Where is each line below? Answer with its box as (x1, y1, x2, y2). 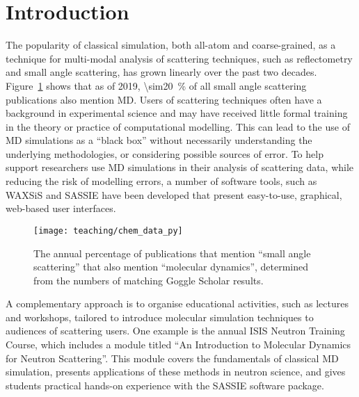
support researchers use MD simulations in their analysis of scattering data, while (6, 160, 354, 175)
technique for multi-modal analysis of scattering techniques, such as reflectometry (6, 51, 353, 65)
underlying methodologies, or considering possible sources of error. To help (6, 146, 324, 161)
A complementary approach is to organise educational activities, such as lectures (6, 296, 349, 311)
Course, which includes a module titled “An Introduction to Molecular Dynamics (6, 337, 351, 352)
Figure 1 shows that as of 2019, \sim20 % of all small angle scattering (6, 78, 307, 92)
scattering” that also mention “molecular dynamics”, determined (33, 259, 309, 274)
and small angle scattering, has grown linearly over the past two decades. (6, 65, 317, 79)
